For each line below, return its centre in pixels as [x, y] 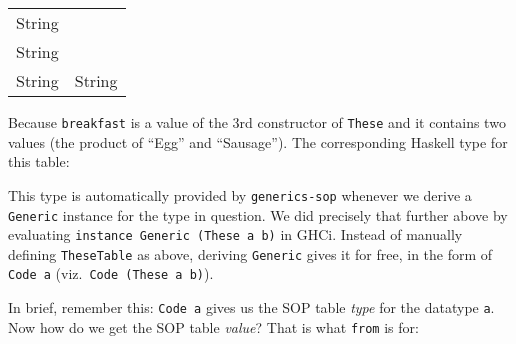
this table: [39, 161]
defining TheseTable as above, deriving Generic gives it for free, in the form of [250, 253]
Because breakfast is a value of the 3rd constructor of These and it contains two [257, 122]
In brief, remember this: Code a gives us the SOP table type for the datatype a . [251, 307]
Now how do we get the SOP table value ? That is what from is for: [213, 326]
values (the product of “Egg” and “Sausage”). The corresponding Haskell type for [258, 141]
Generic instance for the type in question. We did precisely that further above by [258, 214]
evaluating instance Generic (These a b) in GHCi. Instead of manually [235, 234]
